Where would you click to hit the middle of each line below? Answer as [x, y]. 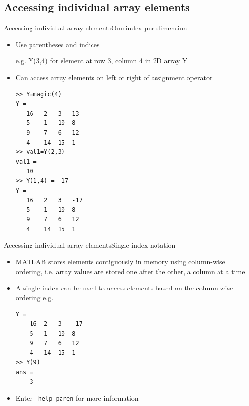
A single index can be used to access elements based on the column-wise [124, 288]
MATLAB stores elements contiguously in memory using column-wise [120, 262]
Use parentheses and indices [58, 44]
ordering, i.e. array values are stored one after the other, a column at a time [130, 271]
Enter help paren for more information [77, 398]
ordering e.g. [34, 297]
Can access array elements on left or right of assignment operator [114, 77]
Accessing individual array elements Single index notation [90, 245]
